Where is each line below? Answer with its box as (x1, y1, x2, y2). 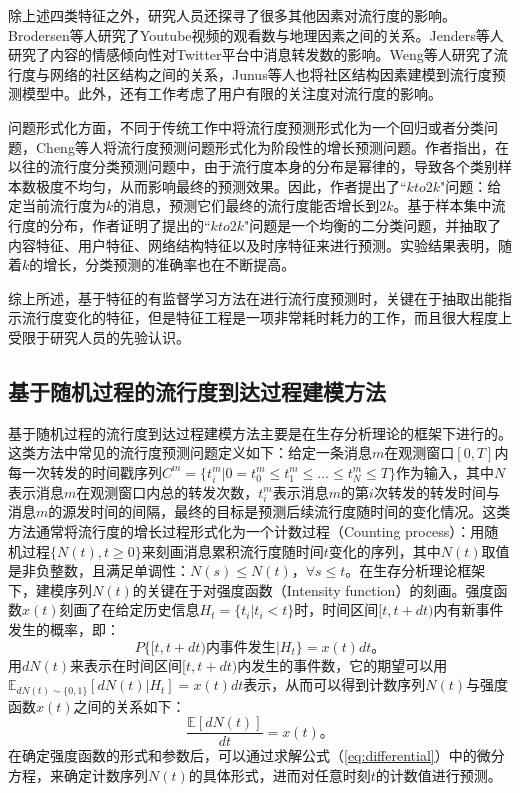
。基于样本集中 (393, 195, 492, 216)
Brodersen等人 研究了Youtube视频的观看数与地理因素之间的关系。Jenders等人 (8, 24, 504, 45)
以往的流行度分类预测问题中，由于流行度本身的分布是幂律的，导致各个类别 (8, 156, 498, 177)
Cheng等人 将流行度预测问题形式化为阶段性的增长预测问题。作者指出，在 (35, 136, 509, 157)
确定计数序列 (63, 764, 148, 785)
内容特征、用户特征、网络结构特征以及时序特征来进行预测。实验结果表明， (8, 234, 498, 255)
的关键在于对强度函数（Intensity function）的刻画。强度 (132, 579, 494, 600)
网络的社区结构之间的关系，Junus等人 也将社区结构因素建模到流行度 (49, 63, 492, 84)
